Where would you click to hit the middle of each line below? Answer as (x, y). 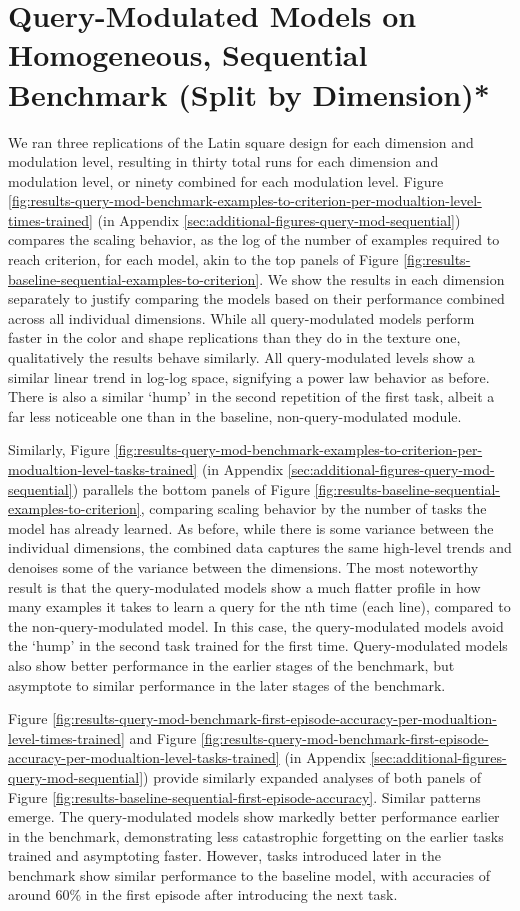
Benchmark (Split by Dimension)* (249, 93)
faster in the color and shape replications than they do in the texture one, (234, 337)
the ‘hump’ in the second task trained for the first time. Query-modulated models (258, 645)
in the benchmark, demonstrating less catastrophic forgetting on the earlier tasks (256, 835)
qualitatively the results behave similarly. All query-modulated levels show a (241, 357)
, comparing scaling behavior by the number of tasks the (313, 508)
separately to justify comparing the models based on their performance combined (256, 298)
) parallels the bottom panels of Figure (191, 488)
